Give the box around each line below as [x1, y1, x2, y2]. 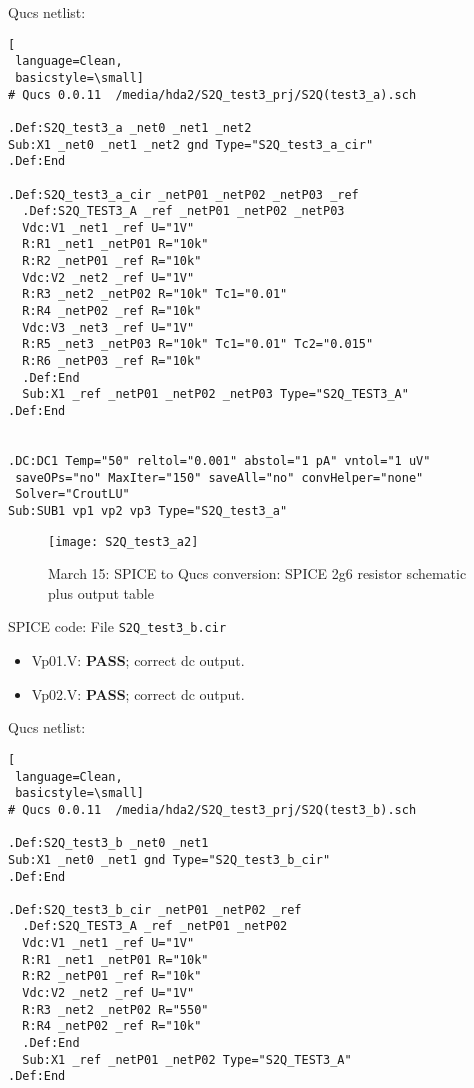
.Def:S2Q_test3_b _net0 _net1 [8, 836, 209, 851]
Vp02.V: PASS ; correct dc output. [31, 683, 245, 704]
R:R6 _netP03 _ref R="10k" [22, 354, 202, 369]
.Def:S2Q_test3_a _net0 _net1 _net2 [8, 120, 252, 135]
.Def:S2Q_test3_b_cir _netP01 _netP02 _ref [8, 902, 302, 917]
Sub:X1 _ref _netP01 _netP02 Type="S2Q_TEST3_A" [22, 1052, 352, 1067]
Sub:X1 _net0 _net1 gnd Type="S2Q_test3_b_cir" [8, 852, 331, 867]
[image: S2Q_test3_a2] [48, 534, 199, 549]
